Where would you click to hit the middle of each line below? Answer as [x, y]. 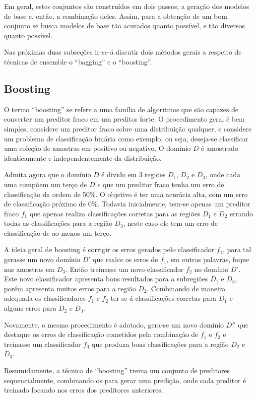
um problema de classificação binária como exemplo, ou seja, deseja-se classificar [126, 138]
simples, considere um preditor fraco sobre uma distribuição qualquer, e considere [128, 128]
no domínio [211, 269]
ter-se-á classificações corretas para [163, 298]
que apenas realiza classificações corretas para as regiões [115, 213]
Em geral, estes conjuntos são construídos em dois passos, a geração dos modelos [127, 6]
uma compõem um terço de [46, 184]
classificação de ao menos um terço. [58, 232]
